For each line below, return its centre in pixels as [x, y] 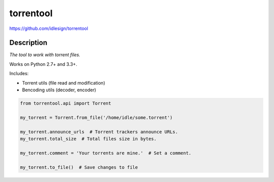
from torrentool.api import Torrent [66, 103]
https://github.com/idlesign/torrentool [49, 28]
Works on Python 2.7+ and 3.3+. [43, 64]
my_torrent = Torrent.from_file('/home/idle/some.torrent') [96, 117]
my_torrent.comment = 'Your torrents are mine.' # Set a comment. [106, 153]
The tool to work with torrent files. [45, 55]
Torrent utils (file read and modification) [64, 83]
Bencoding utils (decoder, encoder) [59, 90]
